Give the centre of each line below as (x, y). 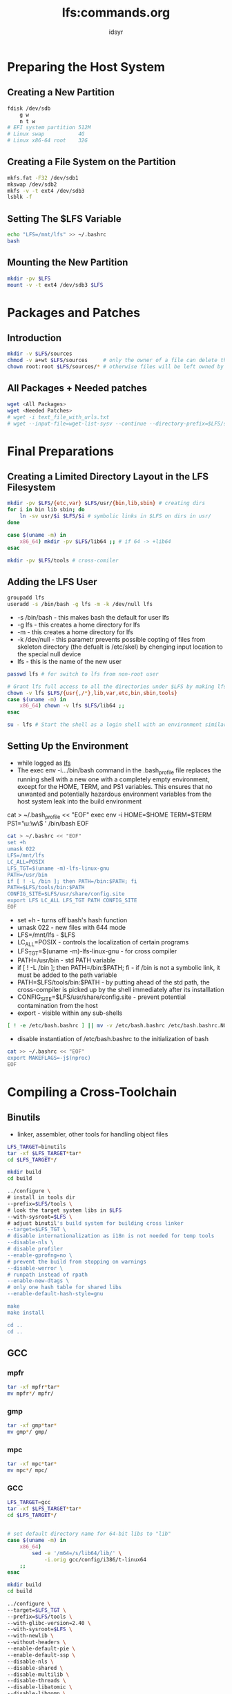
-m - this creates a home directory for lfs (75, 632)
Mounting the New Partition (68, 263)
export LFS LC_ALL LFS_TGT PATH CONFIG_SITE (72, 901)
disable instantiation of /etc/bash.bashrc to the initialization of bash (113, 1039)
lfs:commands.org (116, 13)
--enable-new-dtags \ (38, 1281)
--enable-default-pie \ (41, 1649)
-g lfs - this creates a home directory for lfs (78, 625)
